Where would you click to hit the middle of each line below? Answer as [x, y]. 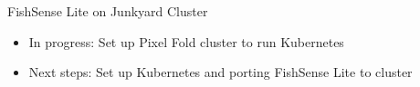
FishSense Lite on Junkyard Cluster [108, 11]
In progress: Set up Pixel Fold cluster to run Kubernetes [186, 41]
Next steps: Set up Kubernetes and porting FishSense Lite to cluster [220, 72]
